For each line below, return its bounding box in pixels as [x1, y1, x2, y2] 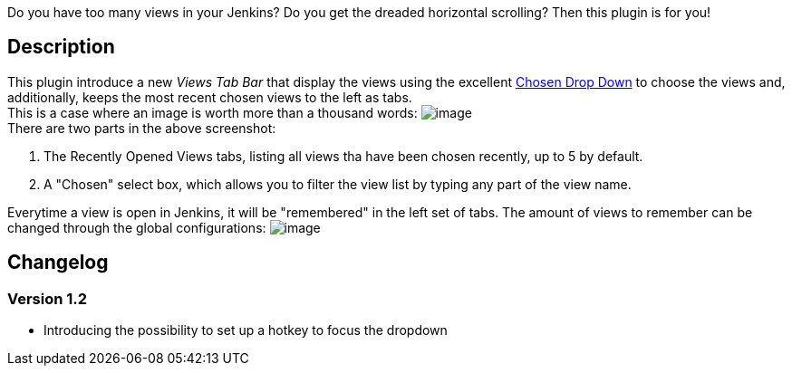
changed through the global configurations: [7, 219, 266, 235]
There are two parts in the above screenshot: [7, 120, 276, 136]
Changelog [7, 251, 109, 274]
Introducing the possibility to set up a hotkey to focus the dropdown [43, 322, 448, 339]
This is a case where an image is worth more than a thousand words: [7, 104, 418, 120]
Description [7, 35, 115, 59]
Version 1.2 [7, 289, 88, 308]
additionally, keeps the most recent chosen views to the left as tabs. [7, 89, 412, 105]
